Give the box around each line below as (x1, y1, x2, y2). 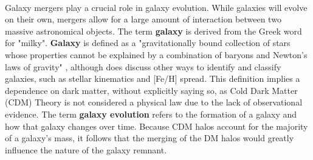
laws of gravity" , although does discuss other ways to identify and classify (5, 60, 281, 73)
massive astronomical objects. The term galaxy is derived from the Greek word (5, 24, 302, 37)
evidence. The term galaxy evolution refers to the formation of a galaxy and (5, 107, 297, 120)
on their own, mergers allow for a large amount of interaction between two (5, 13, 281, 25)
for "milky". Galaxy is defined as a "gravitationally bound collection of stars (5, 36, 291, 49)
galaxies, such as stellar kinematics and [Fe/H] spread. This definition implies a (5, 72, 300, 85)
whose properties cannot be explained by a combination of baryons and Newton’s (5, 48, 308, 61)
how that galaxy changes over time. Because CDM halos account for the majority (5, 119, 308, 132)
